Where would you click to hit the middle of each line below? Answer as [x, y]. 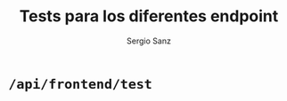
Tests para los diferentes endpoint [149, 16]
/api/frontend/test [80, 84]
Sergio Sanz [149, 41]
